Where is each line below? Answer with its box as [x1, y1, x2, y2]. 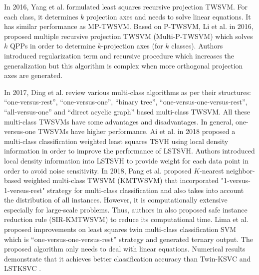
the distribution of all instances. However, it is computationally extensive [4, 194, 228, 205]
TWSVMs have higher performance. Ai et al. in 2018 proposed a [37, 126, 236, 136]
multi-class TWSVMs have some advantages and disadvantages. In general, [4, 116, 234, 126]
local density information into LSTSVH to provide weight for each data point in [4, 155, 249, 165]
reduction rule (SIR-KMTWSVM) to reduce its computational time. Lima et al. [4, 214, 249, 224]
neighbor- [226, 165, 255, 175]
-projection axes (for [101, 40, 163, 51]
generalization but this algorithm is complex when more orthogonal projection [4, 60, 243, 70]
